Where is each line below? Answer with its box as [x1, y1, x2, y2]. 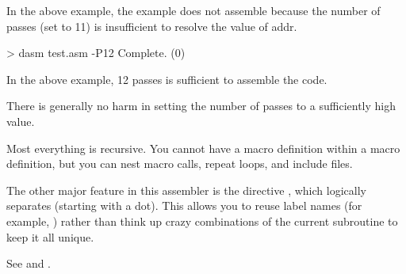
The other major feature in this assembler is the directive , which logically [6, 181, 366, 198]
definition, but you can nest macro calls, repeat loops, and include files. [6, 155, 353, 172]
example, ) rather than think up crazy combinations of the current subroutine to [6, 212, 398, 229]
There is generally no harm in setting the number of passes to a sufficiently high [6, 97, 396, 114]
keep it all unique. [6, 228, 94, 245]
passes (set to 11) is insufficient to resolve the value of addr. [6, 17, 297, 34]
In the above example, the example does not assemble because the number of [6, 2, 381, 18]
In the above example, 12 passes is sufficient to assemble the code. [6, 70, 327, 87]
